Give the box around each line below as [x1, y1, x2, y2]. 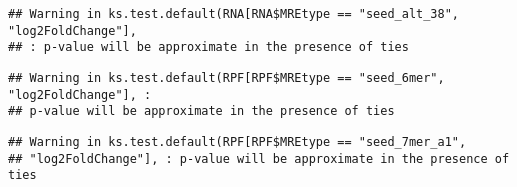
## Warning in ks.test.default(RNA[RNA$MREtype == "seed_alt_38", [8, 7, 460, 21]
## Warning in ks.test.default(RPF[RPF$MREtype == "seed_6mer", [8, 70, 445, 85]
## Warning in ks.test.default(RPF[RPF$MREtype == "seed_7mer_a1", [8, 134, 467, 149]
